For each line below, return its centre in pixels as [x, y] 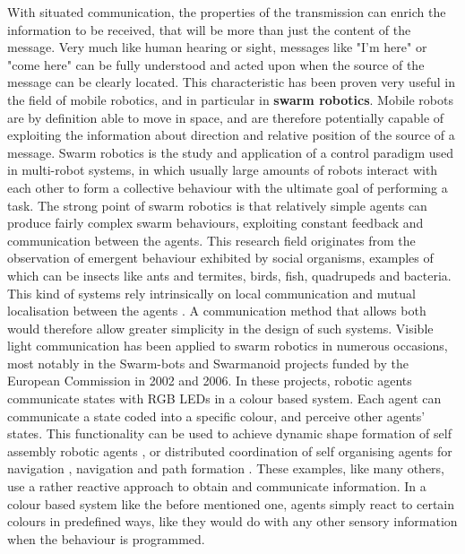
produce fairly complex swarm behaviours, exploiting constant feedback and [215, 223]
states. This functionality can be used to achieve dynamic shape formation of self [229, 433]
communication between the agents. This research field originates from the [211, 240]
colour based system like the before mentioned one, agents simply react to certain [231, 503]
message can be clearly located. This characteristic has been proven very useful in [231, 82]
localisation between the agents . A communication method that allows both [217, 311]
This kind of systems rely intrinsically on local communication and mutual [211, 293]
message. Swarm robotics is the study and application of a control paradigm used [231, 152]
